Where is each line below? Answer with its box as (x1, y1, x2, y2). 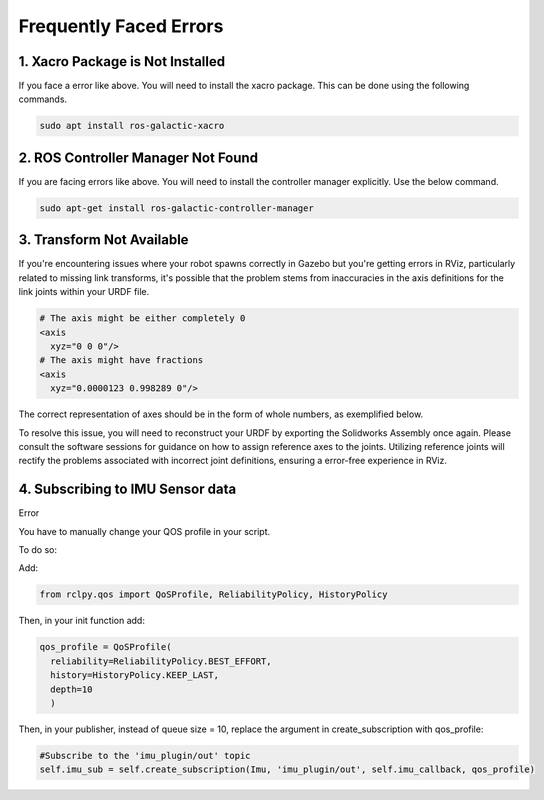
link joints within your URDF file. (18, 286, 150, 298)
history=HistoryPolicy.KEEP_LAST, (50, 670, 220, 681)
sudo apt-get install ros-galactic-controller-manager (39, 202, 314, 214)
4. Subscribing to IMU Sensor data (18, 481, 237, 498)
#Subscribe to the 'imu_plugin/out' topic (39, 750, 251, 761)
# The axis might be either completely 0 (39, 313, 246, 324)
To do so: (18, 543, 57, 555)
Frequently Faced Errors (18, 15, 224, 37)
